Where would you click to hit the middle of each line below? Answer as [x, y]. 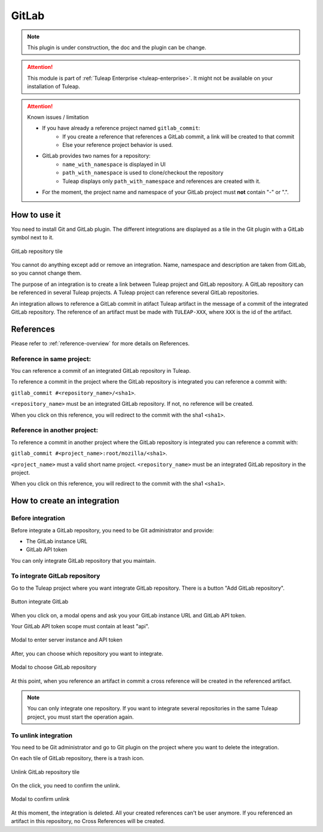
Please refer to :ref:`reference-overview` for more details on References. [100, 343]
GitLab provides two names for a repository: [96, 156]
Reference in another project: [55, 430]
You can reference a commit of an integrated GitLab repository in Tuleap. [101, 371]
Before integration [38, 519]
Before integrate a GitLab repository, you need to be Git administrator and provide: [112, 530]
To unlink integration [42, 735]
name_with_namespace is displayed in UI [114, 164]
